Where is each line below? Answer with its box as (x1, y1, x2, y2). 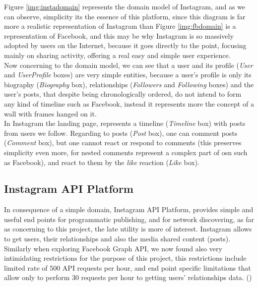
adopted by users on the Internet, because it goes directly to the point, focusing (4, 40, 247, 51)
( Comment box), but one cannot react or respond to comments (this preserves (4, 137, 242, 148)
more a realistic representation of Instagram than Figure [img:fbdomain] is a (4, 21, 236, 31)
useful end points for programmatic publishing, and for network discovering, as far (4, 214, 254, 224)
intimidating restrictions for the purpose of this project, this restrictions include (4, 253, 247, 263)
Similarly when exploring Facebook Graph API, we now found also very (4, 243, 222, 253)
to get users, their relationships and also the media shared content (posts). (4, 233, 231, 244)
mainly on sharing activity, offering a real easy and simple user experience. (4, 50, 231, 60)
